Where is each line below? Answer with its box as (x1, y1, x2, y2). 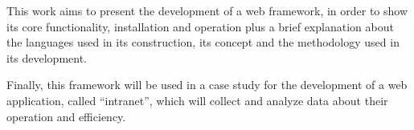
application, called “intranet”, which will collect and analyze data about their (6, 91, 388, 108)
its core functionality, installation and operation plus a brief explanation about (6, 18, 394, 35)
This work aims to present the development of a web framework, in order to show (6, 2, 408, 18)
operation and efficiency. (6, 108, 126, 124)
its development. (6, 49, 88, 66)
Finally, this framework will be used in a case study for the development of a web (6, 76, 408, 93)
